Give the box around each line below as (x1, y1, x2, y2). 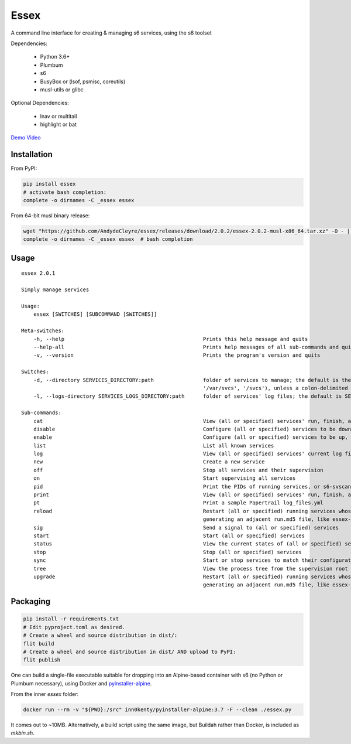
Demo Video (11, 134, 41, 141)
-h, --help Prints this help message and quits (33, 336, 308, 342)
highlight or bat (40, 121, 77, 128)
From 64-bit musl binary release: (11, 212, 90, 219)
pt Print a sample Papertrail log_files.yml (33, 500, 324, 506)
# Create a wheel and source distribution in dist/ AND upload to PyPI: (23, 648, 236, 655)
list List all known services (33, 442, 274, 449)
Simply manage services (21, 286, 90, 293)
